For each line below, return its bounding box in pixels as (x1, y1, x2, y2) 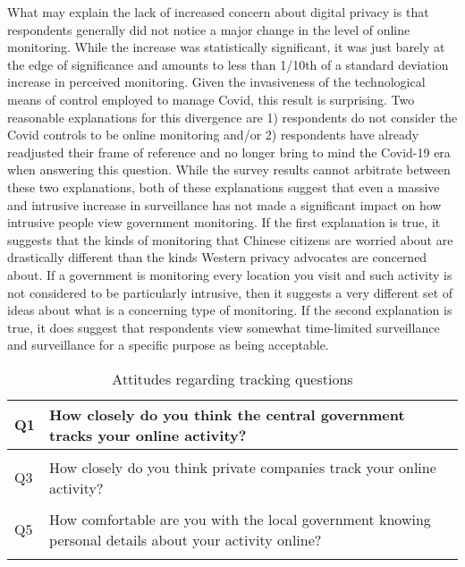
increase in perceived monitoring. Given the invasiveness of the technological (7, 72, 426, 91)
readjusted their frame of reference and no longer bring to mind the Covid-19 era (7, 142, 451, 161)
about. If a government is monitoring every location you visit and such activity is (7, 265, 452, 283)
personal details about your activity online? (49, 529, 322, 550)
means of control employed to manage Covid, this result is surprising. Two (7, 89, 415, 108)
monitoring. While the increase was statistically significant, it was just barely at (7, 38, 445, 56)
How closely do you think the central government (49, 403, 405, 425)
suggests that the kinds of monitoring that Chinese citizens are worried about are (7, 230, 453, 249)
